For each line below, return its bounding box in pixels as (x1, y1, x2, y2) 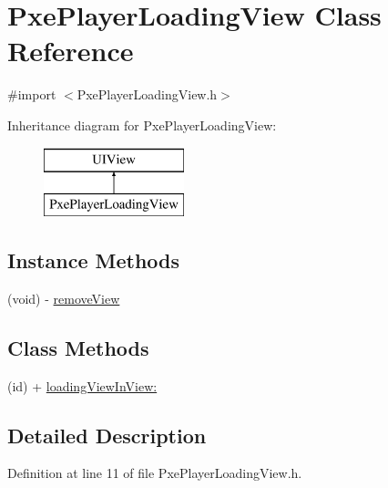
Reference (7, 32, 134, 69)
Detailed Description (7, 421, 207, 449)
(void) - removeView (7, 288, 120, 307)
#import (7, 85, 56, 104)
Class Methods (7, 333, 149, 361)
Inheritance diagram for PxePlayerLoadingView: (7, 115, 277, 134)
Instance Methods (7, 246, 179, 275)
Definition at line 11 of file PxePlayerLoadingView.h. (7, 463, 302, 483)
